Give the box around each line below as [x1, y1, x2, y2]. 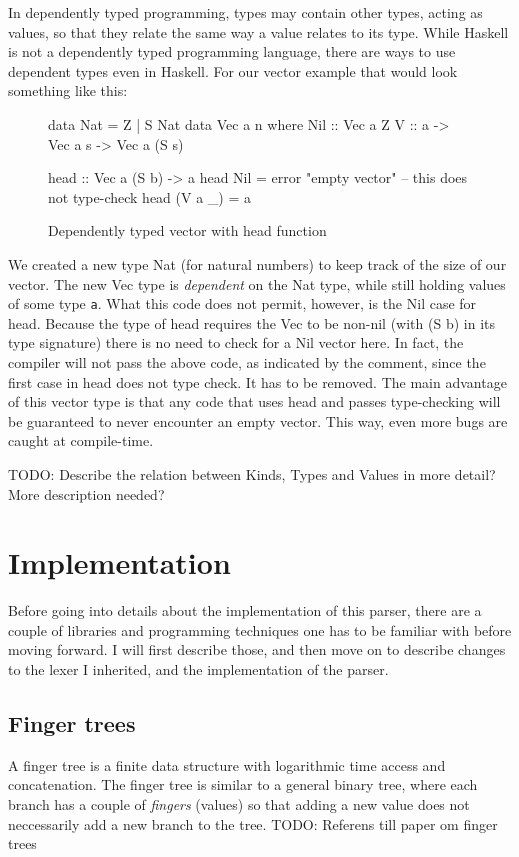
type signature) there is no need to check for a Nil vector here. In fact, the [8, 332, 464, 353]
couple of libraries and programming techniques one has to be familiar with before [8, 619, 512, 640]
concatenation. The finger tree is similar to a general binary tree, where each [8, 774, 478, 795]
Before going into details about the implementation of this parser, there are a [8, 600, 482, 621]
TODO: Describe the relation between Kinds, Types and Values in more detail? [8, 463, 496, 484]
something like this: [8, 80, 128, 101]
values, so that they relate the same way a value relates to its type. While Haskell [8, 21, 509, 42]
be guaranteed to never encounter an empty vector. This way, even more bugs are [8, 410, 508, 431]
